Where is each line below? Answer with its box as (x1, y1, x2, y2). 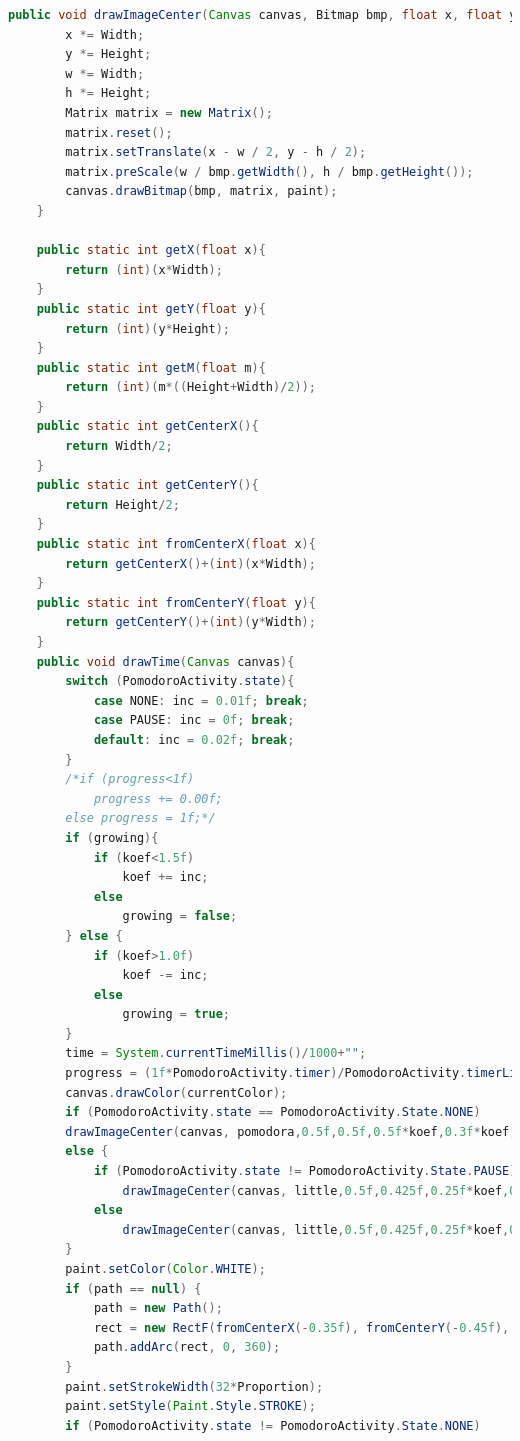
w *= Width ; (65, 66, 145, 81)
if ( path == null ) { (65, 1281, 202, 1296)
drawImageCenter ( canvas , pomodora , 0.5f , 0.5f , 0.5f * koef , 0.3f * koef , (65, 1124, 517, 1139)
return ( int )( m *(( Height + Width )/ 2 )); (65, 380, 316, 395)
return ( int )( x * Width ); (65, 262, 223, 277)
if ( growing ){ (65, 830, 159, 845)
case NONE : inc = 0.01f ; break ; (93, 693, 309, 708)
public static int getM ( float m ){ (36, 360, 266, 375)
